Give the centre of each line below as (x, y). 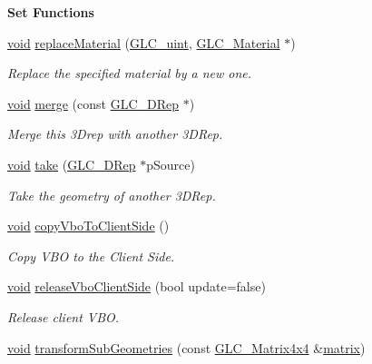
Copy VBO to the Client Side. (91, 256)
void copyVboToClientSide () (88, 226)
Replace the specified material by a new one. (130, 73)
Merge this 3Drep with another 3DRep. (115, 134)
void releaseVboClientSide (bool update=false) (137, 286)
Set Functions (51, 12)
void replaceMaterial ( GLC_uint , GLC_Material (144, 42)
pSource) (171, 164)
